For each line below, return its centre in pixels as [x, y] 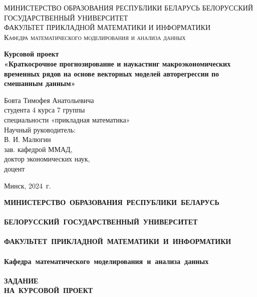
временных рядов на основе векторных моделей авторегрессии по [112, 73]
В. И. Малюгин [28, 139]
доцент [15, 168]
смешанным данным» [40, 83]
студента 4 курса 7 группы [45, 110]
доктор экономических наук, [47, 159]
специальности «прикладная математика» [67, 119]
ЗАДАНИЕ [21, 280]
